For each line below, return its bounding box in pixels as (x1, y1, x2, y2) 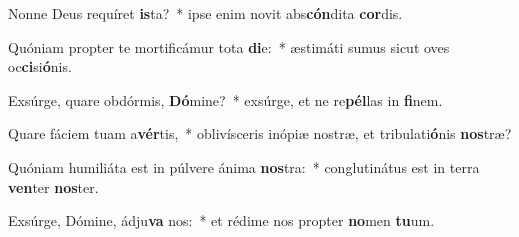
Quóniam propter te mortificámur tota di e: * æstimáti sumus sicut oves (8, 36, 450, 57)
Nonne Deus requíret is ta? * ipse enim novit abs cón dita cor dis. (8, 3, 403, 23)
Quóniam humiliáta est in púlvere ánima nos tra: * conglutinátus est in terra (8, 156, 480, 177)
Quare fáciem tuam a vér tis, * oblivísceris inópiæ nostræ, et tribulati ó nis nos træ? (8, 123, 512, 144)
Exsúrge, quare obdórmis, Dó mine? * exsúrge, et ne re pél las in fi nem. (8, 89, 443, 110)
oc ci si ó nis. (8, 56, 72, 77)
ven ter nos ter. (8, 176, 99, 197)
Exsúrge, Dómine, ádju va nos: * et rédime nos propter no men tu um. (8, 210, 435, 231)
